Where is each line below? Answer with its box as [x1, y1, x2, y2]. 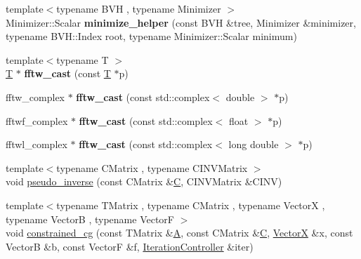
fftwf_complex [6, 113, 68, 128]
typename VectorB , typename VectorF [6, 211, 175, 226]
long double [228, 137, 279, 152]
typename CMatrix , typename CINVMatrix [56, 160, 248, 175]
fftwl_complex [6, 137, 67, 152]
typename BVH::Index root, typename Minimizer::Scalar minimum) [6, 29, 297, 44]
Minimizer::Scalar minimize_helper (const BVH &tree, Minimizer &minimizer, [6, 15, 356, 29]
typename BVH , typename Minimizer [56, 1, 221, 15]
